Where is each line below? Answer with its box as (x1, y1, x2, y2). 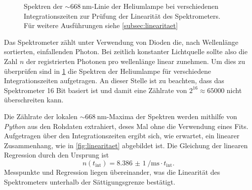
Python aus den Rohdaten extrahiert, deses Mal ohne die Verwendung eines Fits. (4, 121, 249, 131)
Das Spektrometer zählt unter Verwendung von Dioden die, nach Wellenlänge (4, 36, 239, 47)
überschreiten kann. (4, 95, 64, 105)
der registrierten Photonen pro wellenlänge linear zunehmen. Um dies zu (26, 56, 246, 66)
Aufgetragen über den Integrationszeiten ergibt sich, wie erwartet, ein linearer (4, 130, 240, 141)
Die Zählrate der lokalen (4, 111, 78, 121)
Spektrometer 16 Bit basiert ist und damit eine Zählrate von (4, 85, 187, 95)
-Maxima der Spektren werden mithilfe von (106, 111, 237, 121)
